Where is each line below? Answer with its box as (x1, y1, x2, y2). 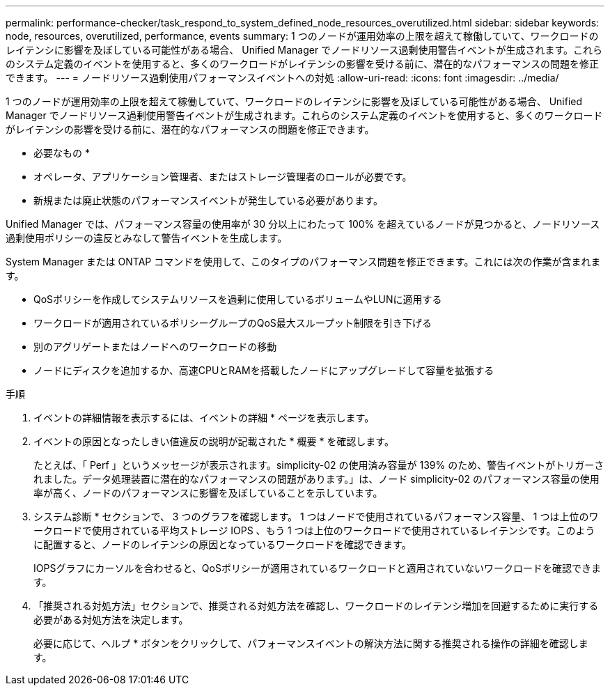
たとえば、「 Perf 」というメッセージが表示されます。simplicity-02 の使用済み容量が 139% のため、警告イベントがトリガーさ (33, 459, 604, 471)
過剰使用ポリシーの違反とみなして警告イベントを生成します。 (6, 232, 288, 244)
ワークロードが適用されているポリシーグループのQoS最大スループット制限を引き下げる (33, 317, 432, 329)
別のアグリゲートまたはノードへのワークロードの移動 (33, 341, 277, 352)
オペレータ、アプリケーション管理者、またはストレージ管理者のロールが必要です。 (33, 171, 412, 183)
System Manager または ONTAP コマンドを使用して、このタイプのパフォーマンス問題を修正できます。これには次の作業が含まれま (6, 256, 601, 267)
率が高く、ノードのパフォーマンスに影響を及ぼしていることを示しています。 (33, 487, 383, 499)
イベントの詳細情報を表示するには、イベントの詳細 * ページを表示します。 (33, 412, 375, 424)
